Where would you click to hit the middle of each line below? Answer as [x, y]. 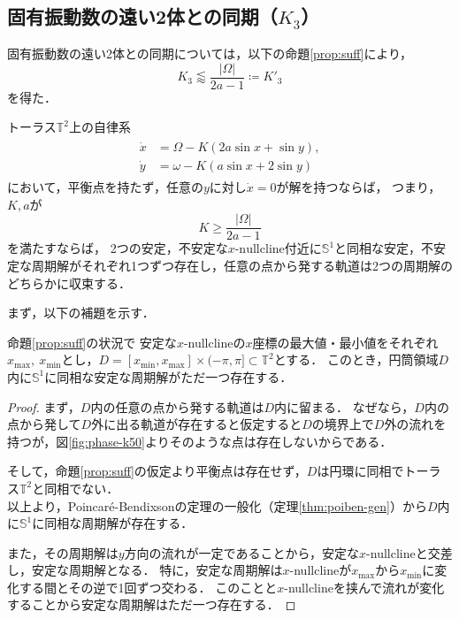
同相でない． [82, 488]
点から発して [44, 424]
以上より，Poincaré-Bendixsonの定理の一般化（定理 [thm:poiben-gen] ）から [217, 505]
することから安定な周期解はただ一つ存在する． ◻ [152, 604]
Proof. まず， [44, 406]
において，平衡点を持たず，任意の [105, 187]
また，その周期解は [63, 552]
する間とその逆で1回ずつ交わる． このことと [148, 587]
